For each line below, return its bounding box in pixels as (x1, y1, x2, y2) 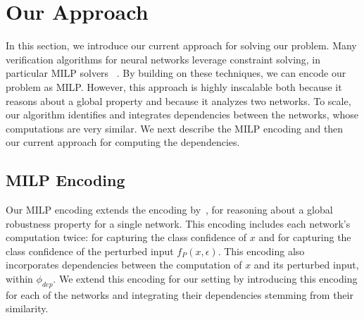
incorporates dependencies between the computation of (6, 257, 242, 272)
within (6, 271, 33, 286)
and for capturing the (258, 230, 351, 245)
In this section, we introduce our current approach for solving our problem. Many (6, 38, 357, 53)
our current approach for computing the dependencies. (6, 135, 240, 149)
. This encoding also (218, 243, 305, 258)
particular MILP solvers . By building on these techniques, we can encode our (6, 66, 346, 80)
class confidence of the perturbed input (6, 243, 174, 258)
